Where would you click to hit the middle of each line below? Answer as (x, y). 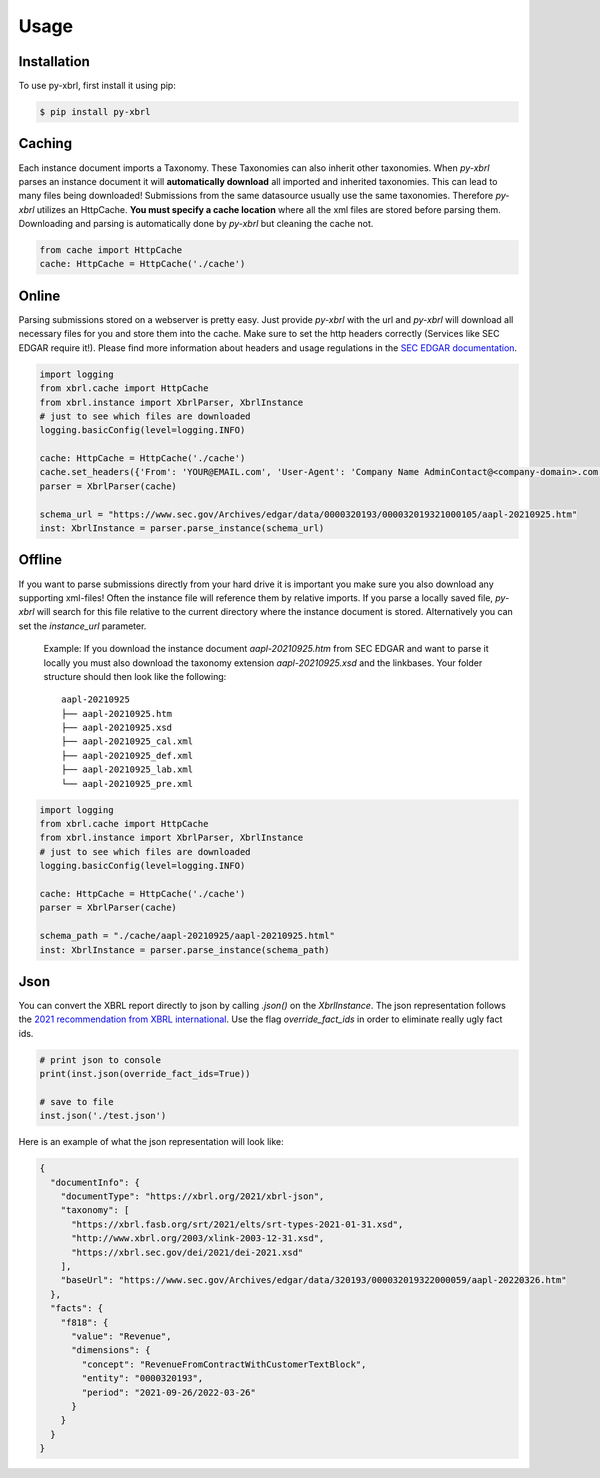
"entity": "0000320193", (142, 1378)
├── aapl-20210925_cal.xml (127, 741)
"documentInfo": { (95, 1182)
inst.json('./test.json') (103, 1116)
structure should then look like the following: (135, 676)
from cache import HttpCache (111, 250)
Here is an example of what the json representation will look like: (151, 1142)
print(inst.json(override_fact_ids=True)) (145, 1074)
